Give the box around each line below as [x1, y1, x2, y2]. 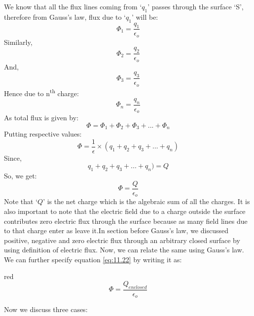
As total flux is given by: [4, 112, 79, 123]
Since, [4, 152, 22, 163]
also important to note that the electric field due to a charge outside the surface [4, 206, 246, 216]
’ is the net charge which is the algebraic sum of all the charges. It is [43, 196, 250, 207]
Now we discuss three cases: [4, 304, 88, 315]
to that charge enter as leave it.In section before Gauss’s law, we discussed [4, 225, 228, 236]
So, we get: [4, 171, 37, 181]
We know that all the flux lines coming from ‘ [4, 1, 142, 11]
